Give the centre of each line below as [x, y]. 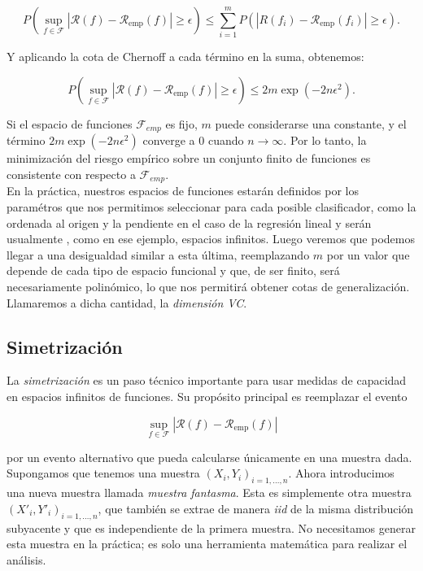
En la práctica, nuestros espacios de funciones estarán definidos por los [183, 191]
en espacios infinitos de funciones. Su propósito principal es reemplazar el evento [207, 396]
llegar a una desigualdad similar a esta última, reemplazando [158, 254]
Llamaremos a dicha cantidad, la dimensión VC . [127, 302]
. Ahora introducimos [341, 473]
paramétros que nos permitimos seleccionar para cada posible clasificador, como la [211, 207]
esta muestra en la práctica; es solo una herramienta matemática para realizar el [207, 544]
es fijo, [181, 123]
